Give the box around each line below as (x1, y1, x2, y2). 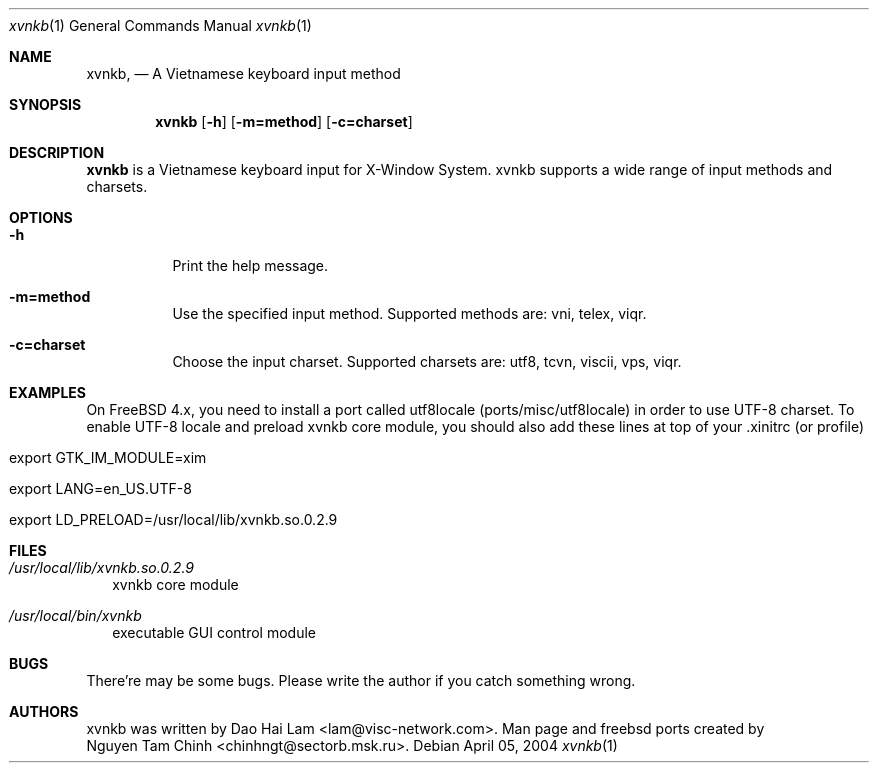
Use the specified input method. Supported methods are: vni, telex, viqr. (172, 305, 647, 322)
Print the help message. (172, 257, 329, 274)
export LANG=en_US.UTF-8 (9, 480, 192, 497)
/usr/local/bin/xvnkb (9, 607, 142, 624)
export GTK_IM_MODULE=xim (9, 449, 207, 466)
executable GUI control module (112, 624, 317, 641)
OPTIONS (9, 209, 73, 226)
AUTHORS (9, 703, 79, 720)
